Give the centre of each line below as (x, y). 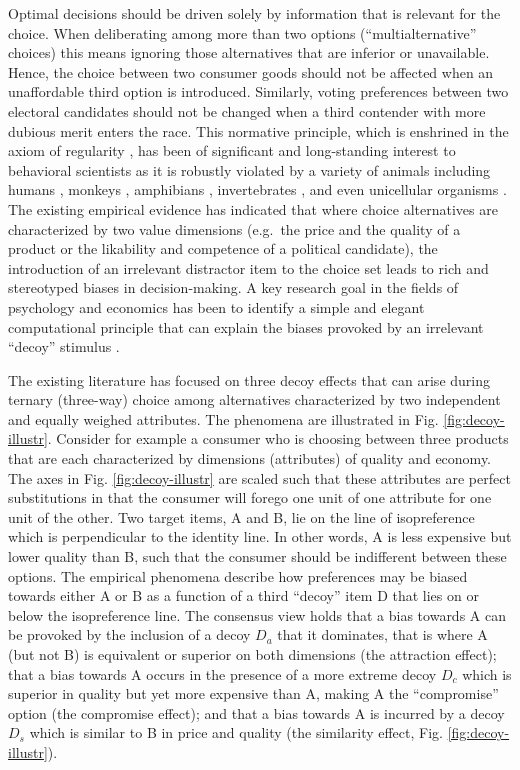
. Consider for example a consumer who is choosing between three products (278, 438)
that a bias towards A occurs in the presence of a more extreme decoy (222, 673)
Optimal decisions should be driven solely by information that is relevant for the (254, 13)
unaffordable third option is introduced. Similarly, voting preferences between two (258, 91)
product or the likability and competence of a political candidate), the (223, 248)
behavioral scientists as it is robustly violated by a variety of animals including (249, 169)
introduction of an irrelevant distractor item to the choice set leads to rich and (248, 267)
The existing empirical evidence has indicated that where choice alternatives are (253, 208)
